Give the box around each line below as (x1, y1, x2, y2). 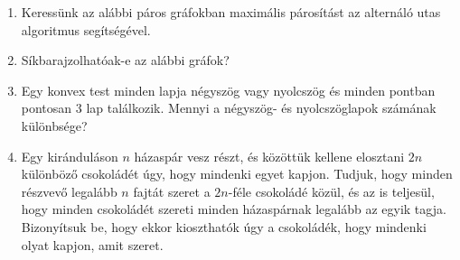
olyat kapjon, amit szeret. (21, 235, 164, 254)
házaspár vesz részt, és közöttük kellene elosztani (134, 146, 405, 165)
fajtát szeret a (133, 181, 211, 200)
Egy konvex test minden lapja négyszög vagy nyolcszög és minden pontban (21, 80, 436, 99)
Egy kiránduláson (21, 146, 118, 165)
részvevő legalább (21, 181, 117, 200)
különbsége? (21, 116, 88, 135)
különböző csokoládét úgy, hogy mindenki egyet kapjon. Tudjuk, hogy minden (21, 164, 453, 183)
